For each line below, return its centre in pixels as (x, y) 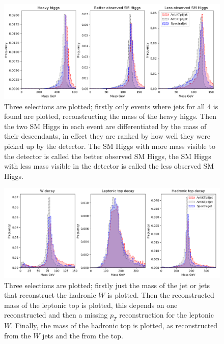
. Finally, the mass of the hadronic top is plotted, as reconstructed (114, 325)
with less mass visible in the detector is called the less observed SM (109, 166)
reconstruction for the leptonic (166, 315)
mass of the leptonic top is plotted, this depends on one (91, 305)
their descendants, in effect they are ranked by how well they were (107, 136)
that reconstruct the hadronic (50, 295)
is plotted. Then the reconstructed (161, 295)
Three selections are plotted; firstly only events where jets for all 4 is (111, 106)
